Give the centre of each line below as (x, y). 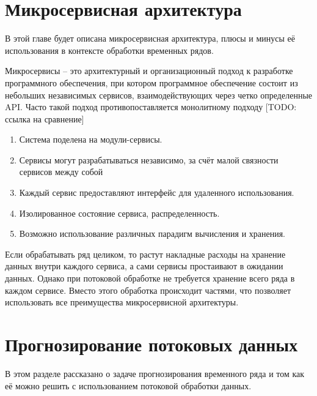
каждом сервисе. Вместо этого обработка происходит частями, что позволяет (148, 290)
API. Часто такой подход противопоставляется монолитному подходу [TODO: (151, 107)
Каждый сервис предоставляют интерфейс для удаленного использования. (157, 192)
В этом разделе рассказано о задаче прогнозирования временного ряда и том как (155, 373)
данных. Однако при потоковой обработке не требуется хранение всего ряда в (150, 278)
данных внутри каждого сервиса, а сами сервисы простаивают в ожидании (144, 266)
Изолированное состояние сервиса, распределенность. (119, 213)
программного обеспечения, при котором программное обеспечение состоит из (151, 82)
